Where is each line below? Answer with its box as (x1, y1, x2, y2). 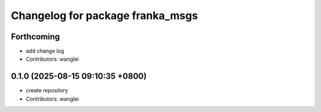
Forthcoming (11, 32, 60, 42)
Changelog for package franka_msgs (11, 9, 199, 22)
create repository (26, 87, 68, 94)
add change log (26, 48, 65, 55)
